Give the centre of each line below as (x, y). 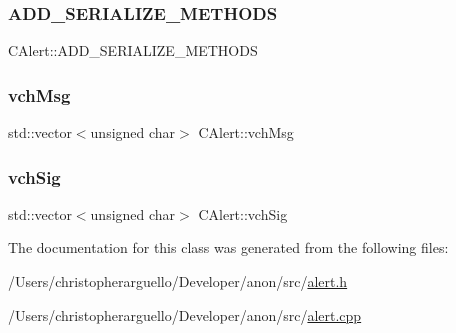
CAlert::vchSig (243, 213)
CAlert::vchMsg (246, 132)
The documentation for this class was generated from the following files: (228, 247)
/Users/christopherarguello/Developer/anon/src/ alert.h (178, 281)
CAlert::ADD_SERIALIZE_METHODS (133, 50)
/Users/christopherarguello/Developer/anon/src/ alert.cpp (185, 314)
